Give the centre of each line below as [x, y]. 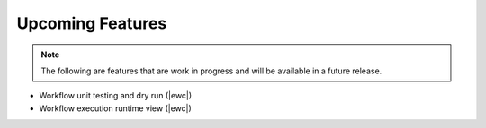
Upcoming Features [92, 23]
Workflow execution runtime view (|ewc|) [116, 108]
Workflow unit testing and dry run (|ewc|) [116, 96]
